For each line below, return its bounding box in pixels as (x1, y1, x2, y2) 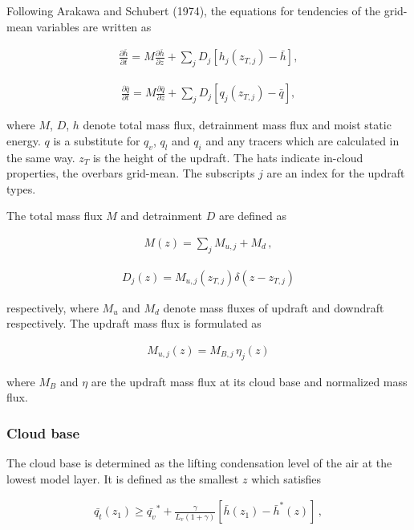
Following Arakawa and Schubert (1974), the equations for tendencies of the (6, 2, 380, 18)
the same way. (6, 149, 75, 165)
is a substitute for (53, 132, 140, 149)
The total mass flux (6, 207, 103, 224)
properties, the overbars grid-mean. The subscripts (6, 165, 255, 181)
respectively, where (6, 299, 99, 316)
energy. (6, 132, 41, 149)
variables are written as (36, 18, 152, 35)
